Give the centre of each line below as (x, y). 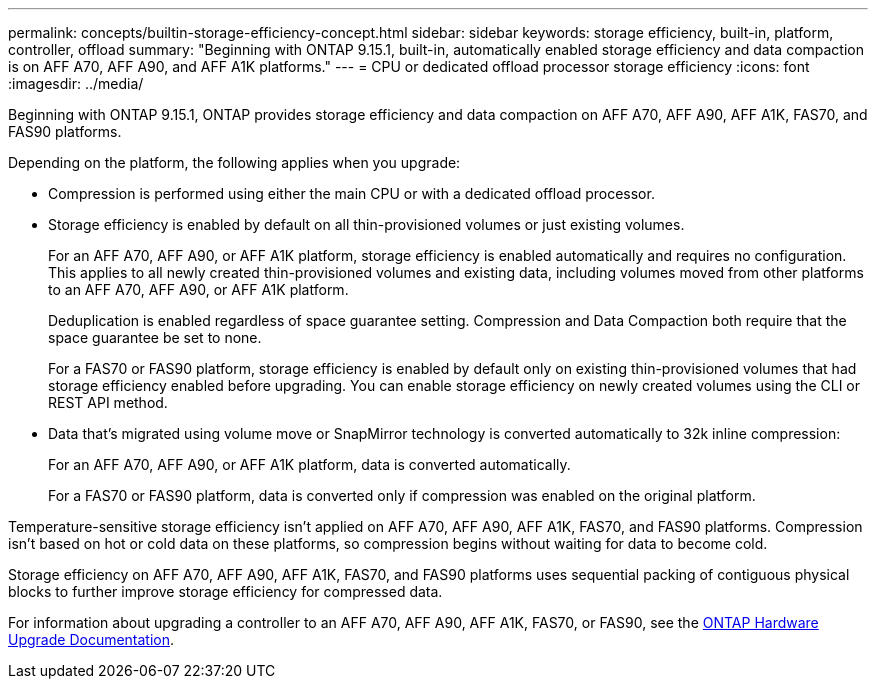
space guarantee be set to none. (155, 337)
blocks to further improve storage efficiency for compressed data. (225, 591)
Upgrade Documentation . (91, 639)
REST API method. (108, 402)
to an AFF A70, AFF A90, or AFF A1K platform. (198, 289)
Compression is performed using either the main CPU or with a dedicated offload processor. (351, 193)
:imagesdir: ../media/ (76, 83)
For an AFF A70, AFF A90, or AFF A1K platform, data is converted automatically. (309, 464)
